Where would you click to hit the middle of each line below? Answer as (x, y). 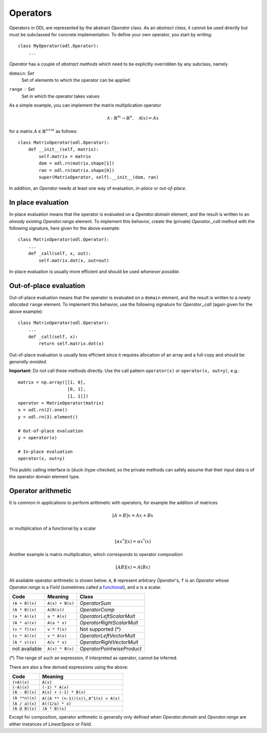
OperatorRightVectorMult (109, 642)
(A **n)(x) (24, 698)
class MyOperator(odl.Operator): (58, 46)
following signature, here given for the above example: (65, 228)
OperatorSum (95, 603)
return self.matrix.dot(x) (71, 344)
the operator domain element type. (44, 476)
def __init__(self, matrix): (63, 149)
